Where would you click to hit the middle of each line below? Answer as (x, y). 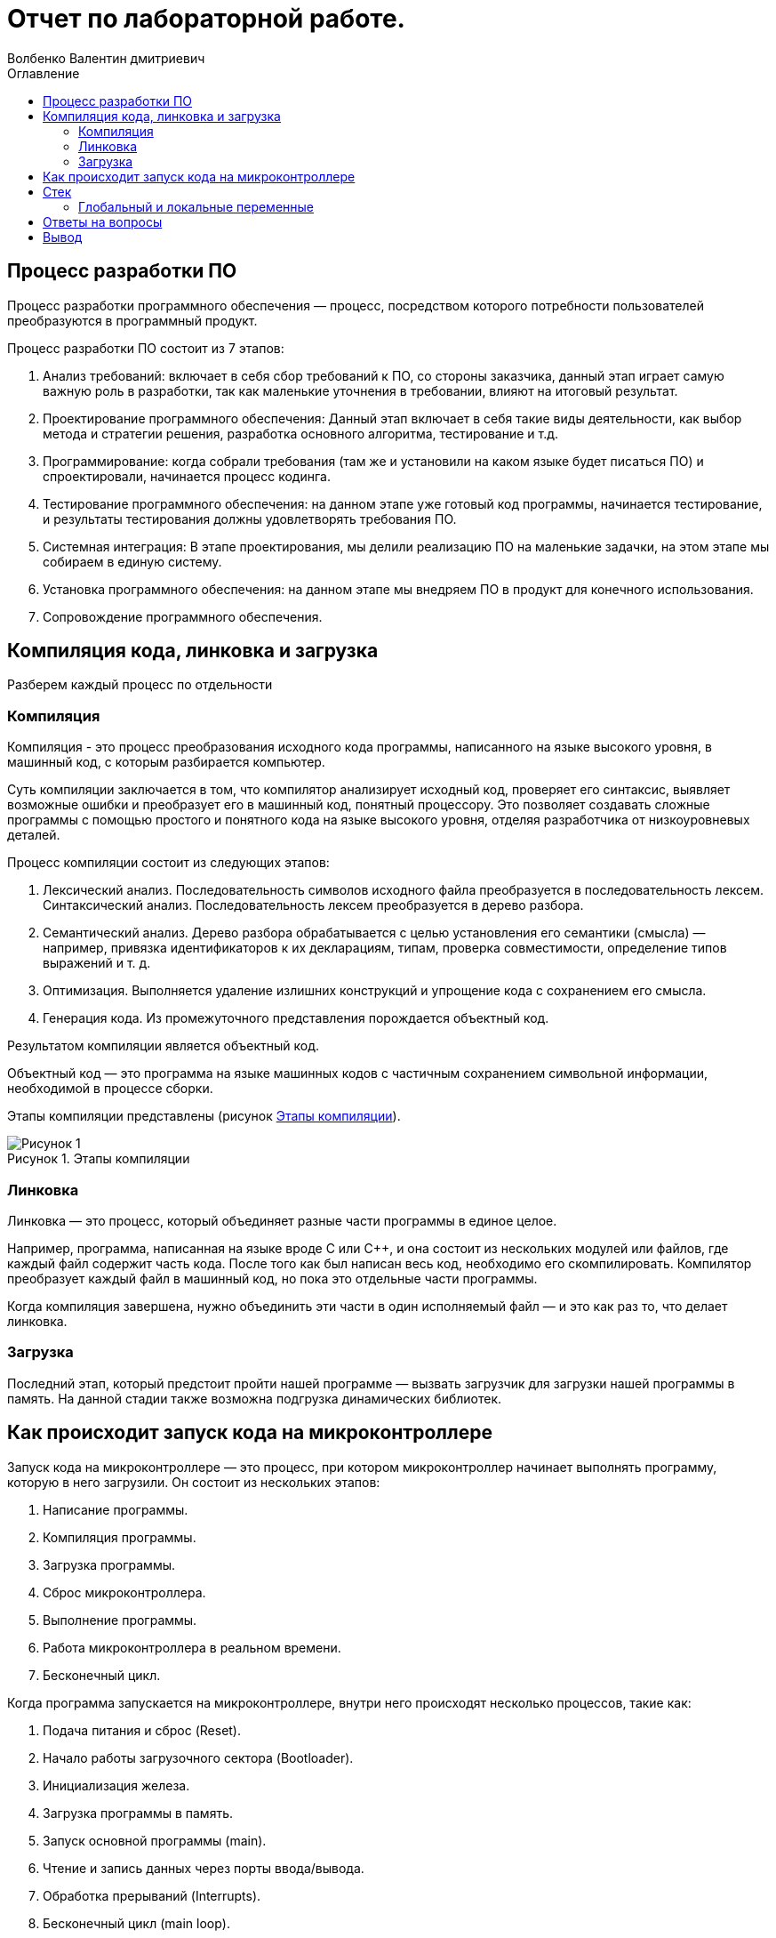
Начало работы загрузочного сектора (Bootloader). (198, 1757)
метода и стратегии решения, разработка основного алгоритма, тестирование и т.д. (301, 433)
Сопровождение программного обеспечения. (183, 616)
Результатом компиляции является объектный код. (164, 1046)
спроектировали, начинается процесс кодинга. (187, 476)
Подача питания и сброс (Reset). (142, 1730)
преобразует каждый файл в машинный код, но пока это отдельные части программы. (272, 1278)
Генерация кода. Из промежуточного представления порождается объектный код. (296, 1018)
